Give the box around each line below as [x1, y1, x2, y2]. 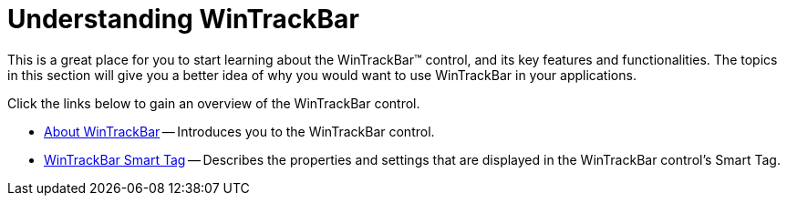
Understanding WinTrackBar [7, 4, 359, 35]
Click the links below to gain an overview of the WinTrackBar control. [7, 95, 420, 111]
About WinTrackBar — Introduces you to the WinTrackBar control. [44, 123, 435, 139]
